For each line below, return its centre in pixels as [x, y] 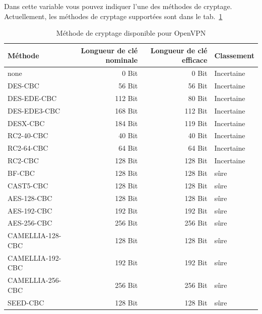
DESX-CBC [26, 123]
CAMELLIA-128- [35, 235]
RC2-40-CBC [28, 135]
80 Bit [198, 98]
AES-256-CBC [30, 223]
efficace [195, 60]
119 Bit [196, 123]
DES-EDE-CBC [32, 98]
